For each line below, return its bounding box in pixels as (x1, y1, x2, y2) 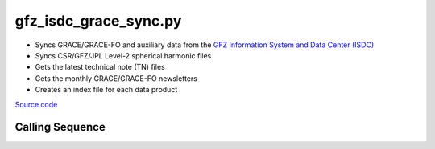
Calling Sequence (14, 120, 106, 134)
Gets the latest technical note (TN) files (35, 62, 165, 72)
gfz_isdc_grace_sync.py (14, 12, 182, 30)
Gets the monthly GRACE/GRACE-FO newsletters (35, 73, 197, 83)
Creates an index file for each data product (35, 85, 178, 95)
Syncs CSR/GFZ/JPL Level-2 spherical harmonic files (35, 50, 212, 60)
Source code (14, 99, 58, 109)
